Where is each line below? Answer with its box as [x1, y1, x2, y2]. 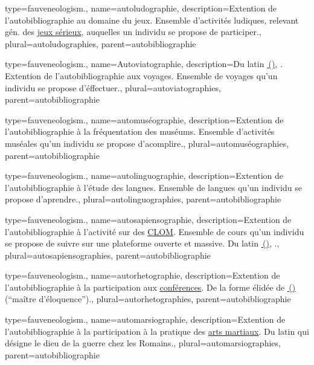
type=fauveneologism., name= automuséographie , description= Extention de [5, 113, 284, 126]
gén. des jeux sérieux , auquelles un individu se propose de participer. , [5, 25, 261, 38]
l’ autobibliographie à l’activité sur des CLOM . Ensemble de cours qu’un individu [5, 225, 304, 237]
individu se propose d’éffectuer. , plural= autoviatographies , [5, 81, 221, 94]
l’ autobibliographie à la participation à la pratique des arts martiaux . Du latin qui [5, 325, 309, 337]
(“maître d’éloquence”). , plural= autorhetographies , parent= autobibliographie [5, 292, 291, 305]
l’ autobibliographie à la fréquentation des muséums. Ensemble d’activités [5, 125, 275, 138]
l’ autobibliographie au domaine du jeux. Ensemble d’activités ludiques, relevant [5, 13, 299, 26]
